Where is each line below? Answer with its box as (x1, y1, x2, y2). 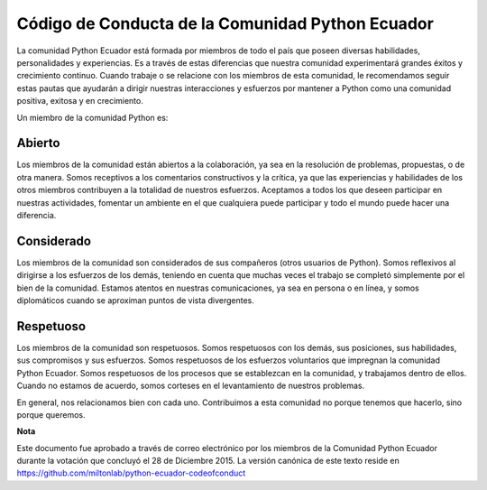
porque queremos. (16, 409, 86, 420)
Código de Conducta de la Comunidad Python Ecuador (16, 14, 435, 33)
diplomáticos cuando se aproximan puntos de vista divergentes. (16, 295, 254, 306)
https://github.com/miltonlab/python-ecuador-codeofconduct (16, 467, 246, 478)
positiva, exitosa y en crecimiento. (16, 96, 143, 106)
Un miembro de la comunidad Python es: (16, 112, 169, 123)
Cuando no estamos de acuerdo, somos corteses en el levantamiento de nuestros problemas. (16, 380, 365, 392)
